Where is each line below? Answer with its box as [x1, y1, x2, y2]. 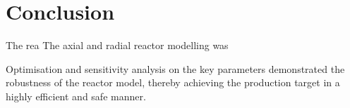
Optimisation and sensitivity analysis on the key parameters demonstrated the [6, 61, 345, 76]
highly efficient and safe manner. [6, 88, 146, 103]
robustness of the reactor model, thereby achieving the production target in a [6, 75, 340, 90]
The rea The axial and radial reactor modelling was [6, 38, 229, 53]
